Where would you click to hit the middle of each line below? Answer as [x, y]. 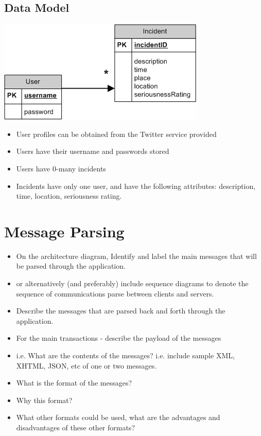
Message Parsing [64, 231]
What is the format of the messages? [74, 383]
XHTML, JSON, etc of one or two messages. [86, 365]
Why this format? [44, 400]
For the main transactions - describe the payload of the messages [119, 338]
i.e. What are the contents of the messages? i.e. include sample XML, [125, 355]
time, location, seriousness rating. [69, 196]
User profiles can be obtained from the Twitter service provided [116, 134]
